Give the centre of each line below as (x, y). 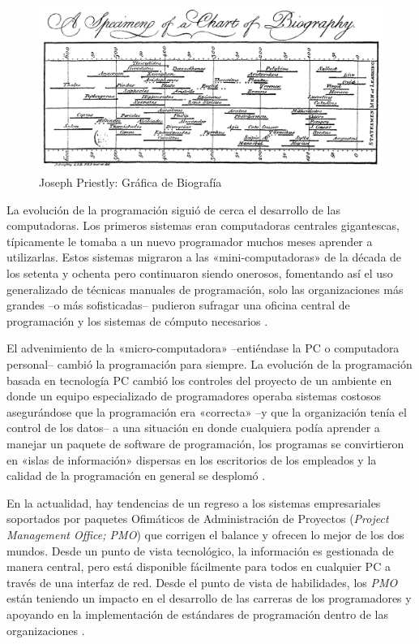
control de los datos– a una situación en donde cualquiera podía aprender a (193, 428)
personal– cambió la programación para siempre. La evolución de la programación (209, 364)
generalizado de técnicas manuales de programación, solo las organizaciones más (205, 289)
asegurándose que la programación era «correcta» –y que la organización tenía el (207, 411)
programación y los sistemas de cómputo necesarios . (137, 320)
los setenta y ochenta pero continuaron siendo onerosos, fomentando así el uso (200, 273)
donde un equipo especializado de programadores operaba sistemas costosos (194, 396)
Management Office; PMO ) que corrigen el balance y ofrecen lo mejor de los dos (205, 534)
